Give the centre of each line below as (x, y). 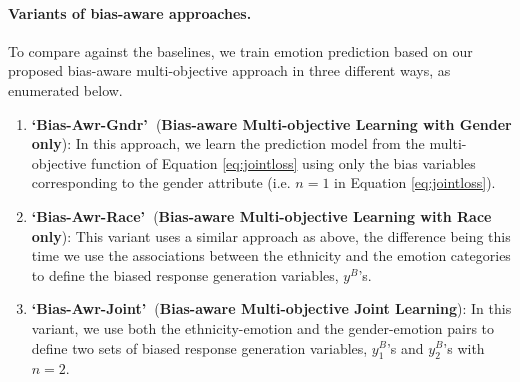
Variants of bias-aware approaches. (130, 12)
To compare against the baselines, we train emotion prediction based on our (240, 50)
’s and (405, 347)
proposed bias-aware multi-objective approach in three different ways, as (229, 70)
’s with (464, 347)
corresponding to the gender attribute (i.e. (161, 182)
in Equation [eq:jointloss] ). (415, 182)
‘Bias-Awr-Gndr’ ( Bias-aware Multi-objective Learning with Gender (271, 123)
